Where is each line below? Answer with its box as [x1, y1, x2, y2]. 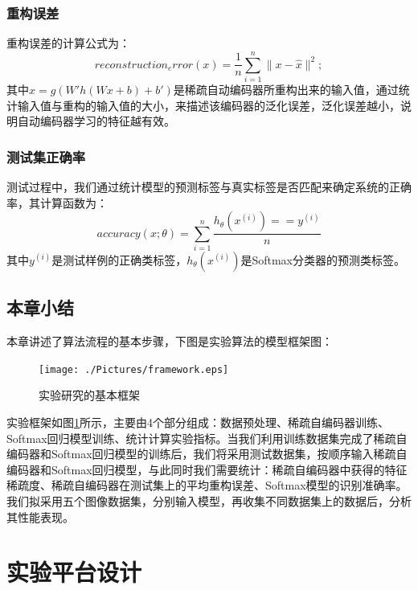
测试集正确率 [6, 146, 86, 166]
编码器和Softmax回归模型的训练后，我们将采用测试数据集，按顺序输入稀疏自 [6, 445, 408, 462]
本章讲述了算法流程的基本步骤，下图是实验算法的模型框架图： [6, 333, 333, 350]
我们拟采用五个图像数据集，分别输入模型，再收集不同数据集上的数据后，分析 [6, 492, 412, 509]
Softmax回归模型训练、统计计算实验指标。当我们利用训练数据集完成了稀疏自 [6, 429, 408, 446]
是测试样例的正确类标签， [51, 251, 187, 268]
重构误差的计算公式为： [6, 35, 130, 51]
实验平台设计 [6, 555, 142, 588]
